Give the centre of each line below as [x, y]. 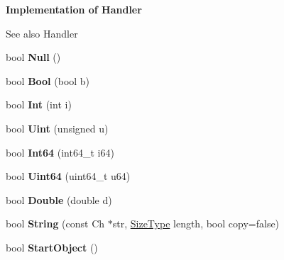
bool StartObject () [52, 247]
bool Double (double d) [59, 199]
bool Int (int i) [39, 104]
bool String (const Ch [55, 224]
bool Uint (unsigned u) [57, 128]
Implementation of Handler [74, 9]
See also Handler [42, 33]
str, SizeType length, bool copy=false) [196, 224]
